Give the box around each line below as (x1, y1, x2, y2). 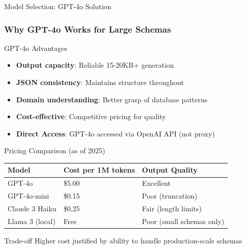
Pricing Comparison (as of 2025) (4, 145, 105, 156)
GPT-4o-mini (8, 190, 49, 201)
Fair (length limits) (142, 203, 202, 213)
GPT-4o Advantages (4, 42, 68, 53)
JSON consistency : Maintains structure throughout (16, 77, 184, 87)
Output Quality (142, 164, 198, 175)
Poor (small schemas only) (142, 215, 225, 226)
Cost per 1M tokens (63, 164, 135, 175)
